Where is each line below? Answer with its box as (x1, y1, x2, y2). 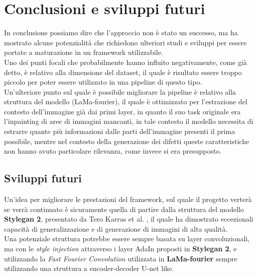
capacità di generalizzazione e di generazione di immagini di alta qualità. (4, 223, 228, 234)
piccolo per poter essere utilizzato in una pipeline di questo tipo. (4, 77, 202, 87)
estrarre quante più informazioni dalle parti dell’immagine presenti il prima (4, 126, 235, 136)
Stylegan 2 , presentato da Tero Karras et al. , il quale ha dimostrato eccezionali (4, 214, 253, 224)
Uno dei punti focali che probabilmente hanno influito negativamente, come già (4, 56, 247, 67)
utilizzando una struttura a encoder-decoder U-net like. (4, 263, 174, 273)
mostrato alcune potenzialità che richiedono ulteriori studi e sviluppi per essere (4, 37, 247, 47)
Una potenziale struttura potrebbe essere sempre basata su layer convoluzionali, (4, 233, 250, 244)
